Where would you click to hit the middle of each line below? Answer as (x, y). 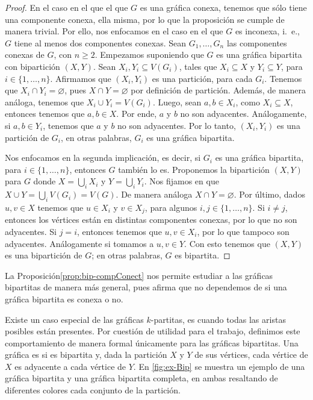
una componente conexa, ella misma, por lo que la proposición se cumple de (145, 19)
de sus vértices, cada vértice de (251, 355)
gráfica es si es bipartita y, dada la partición (86, 355)
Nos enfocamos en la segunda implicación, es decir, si (103, 158)
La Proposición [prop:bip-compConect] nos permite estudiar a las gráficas (139, 275)
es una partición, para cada (202, 78)
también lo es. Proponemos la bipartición (194, 169)
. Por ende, (137, 114)
